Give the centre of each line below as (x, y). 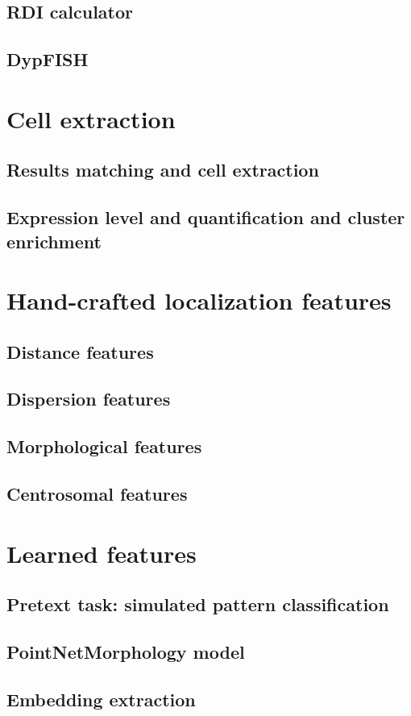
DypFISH (48, 59)
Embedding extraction (101, 699)
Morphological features (104, 446)
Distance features (80, 351)
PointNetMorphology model (126, 651)
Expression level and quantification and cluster (206, 217)
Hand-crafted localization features (199, 300)
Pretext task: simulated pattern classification (198, 604)
